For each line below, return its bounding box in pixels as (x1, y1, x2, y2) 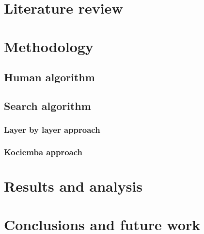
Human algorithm (4, 70, 95, 85)
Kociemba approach (4, 146, 83, 158)
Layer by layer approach (4, 124, 100, 136)
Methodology (4, 36, 94, 56)
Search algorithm (4, 98, 91, 113)
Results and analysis (4, 176, 143, 196)
